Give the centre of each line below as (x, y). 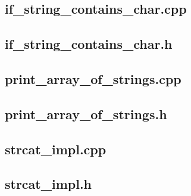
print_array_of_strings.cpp (93, 78)
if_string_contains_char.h (89, 44)
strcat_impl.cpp (56, 149)
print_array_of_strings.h (86, 113)
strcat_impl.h (48, 184)
